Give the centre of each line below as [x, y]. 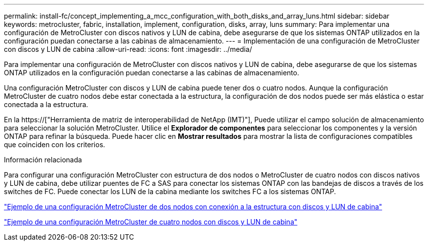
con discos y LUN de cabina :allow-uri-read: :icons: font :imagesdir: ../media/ [128, 49]
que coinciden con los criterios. [55, 145]
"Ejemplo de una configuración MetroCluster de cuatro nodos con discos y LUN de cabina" [151, 222]
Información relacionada [43, 160]
